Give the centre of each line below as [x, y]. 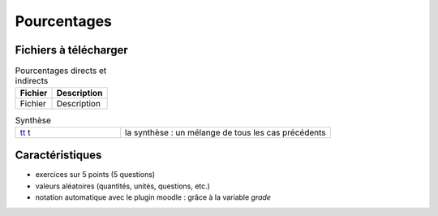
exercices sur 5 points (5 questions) [95, 175]
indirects [32, 81]
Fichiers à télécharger [72, 50]
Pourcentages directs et [61, 71]
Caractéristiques [58, 156]
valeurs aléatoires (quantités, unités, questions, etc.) [123, 186]
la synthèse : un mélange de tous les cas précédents [225, 132]
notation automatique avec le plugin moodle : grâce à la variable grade [153, 197]
